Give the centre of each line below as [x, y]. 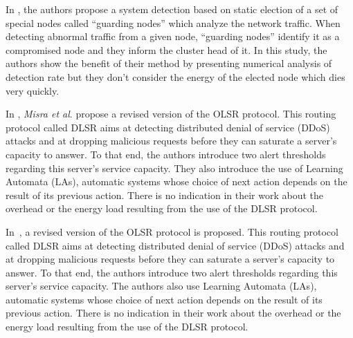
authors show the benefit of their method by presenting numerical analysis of [169, 63]
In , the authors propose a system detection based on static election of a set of [172, 9]
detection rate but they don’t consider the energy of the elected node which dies [175, 76]
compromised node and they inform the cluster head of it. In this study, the [166, 49]
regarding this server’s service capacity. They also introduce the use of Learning [174, 168]
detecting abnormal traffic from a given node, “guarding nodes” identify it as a [173, 36]
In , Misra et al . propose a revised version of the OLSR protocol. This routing [171, 114]
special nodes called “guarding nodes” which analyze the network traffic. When [173, 22]
